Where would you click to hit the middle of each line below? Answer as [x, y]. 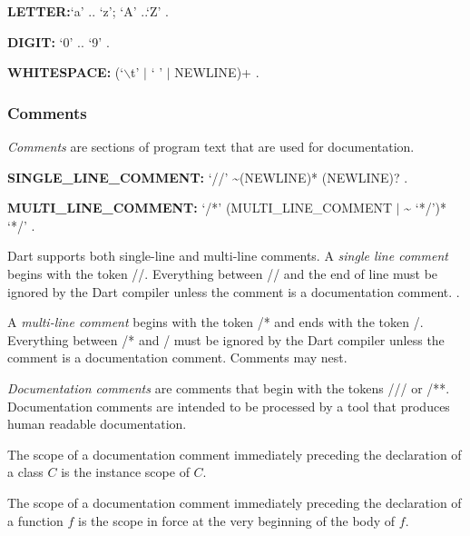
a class [25, 472]
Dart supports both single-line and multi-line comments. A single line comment [228, 256]
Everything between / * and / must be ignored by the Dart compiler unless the [226, 339]
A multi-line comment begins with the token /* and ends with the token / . [215, 322]
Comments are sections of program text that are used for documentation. [211, 146]
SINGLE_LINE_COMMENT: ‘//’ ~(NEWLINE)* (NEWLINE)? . [208, 177]
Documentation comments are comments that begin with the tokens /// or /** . [229, 387]
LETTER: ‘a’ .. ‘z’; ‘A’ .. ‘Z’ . [88, 11]
